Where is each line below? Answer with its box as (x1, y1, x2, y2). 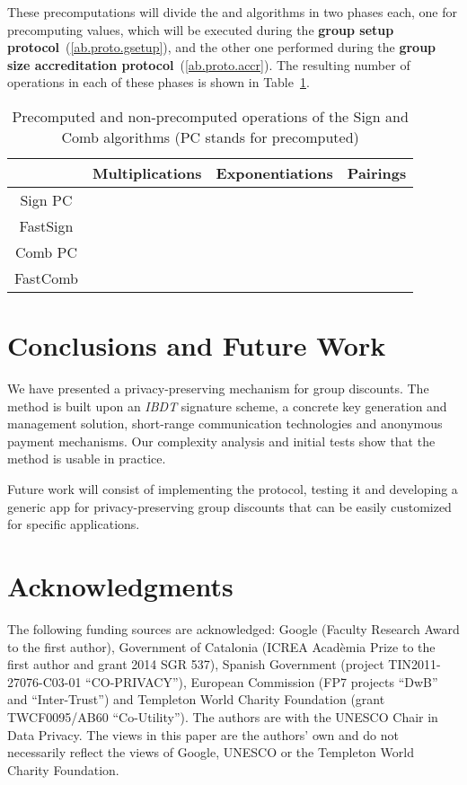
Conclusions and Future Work (7, 327, 386, 364)
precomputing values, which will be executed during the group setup (7, 20, 394, 39)
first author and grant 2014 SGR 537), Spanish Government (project (7, 655, 384, 674)
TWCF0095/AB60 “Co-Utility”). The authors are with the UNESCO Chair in (7, 707, 438, 726)
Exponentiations (216, 162, 333, 183)
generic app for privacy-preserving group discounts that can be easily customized (7, 497, 452, 516)
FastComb (14, 267, 78, 288)
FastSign (19, 215, 74, 236)
